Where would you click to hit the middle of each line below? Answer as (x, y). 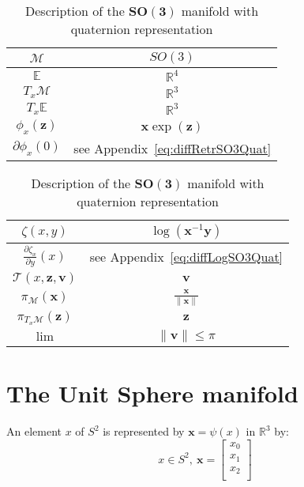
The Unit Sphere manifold (152, 393)
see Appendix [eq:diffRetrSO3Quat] (173, 149)
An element (34, 431)
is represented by (144, 431)
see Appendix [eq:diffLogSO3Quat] (186, 256)
